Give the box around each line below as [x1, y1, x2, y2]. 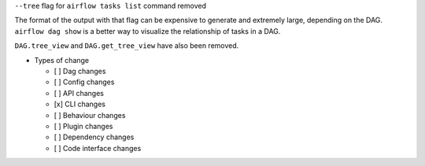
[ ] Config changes [54, 77, 115, 87]
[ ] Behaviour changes [54, 110, 126, 120]
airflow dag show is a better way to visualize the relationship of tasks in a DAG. [14, 26, 281, 35]
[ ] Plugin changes [54, 121, 113, 131]
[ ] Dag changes [54, 66, 106, 76]
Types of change [34, 55, 90, 65]
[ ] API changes [54, 88, 104, 98]
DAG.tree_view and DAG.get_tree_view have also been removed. [14, 41, 239, 50]
